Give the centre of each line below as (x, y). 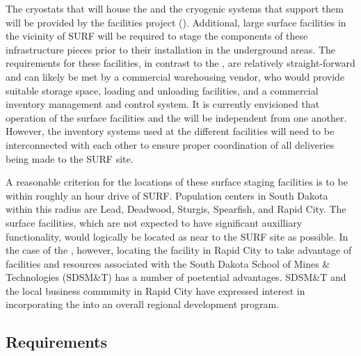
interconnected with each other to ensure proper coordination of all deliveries (170, 144)
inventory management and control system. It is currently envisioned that (163, 104)
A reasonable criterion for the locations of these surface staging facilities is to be (177, 182)
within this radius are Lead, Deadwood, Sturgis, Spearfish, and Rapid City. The (176, 209)
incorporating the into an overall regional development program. (143, 304)
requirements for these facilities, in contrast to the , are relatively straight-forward (180, 63)
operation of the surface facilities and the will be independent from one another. (176, 117)
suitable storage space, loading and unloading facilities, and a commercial (162, 90)
